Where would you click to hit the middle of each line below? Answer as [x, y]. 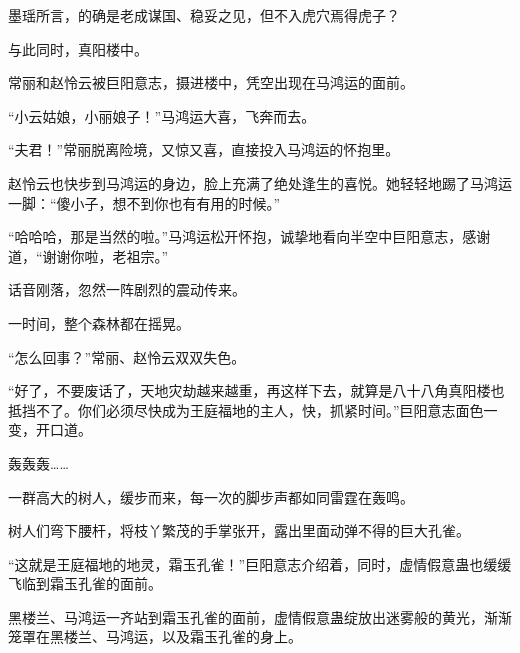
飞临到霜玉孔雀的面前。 [85, 583]
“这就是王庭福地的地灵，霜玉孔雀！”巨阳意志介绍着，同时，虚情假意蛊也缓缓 [260, 563]
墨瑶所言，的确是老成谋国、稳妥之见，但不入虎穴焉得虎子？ [204, 15]
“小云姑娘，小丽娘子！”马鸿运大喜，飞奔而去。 [162, 115]
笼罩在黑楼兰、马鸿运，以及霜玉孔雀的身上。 [155, 636]
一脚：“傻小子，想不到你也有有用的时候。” [144, 202]
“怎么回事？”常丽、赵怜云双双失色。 [127, 356]
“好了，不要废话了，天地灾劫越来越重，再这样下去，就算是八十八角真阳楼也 [256, 390]
